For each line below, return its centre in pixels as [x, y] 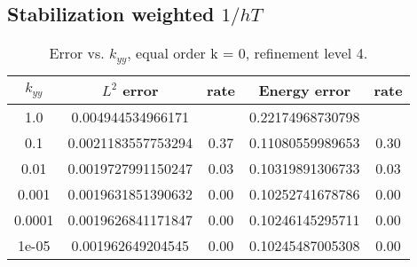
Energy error [305, 90]
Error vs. [77, 53]
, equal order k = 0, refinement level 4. [248, 53]
